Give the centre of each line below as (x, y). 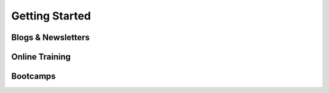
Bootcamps (34, 76)
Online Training (41, 57)
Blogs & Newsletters (51, 37)
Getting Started (51, 16)
